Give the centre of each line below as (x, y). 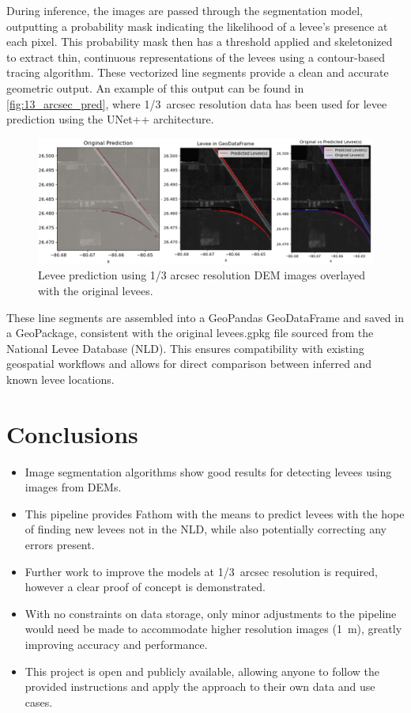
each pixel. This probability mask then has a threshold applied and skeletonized (200, 42)
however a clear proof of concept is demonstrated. (145, 587)
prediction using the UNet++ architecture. (110, 119)
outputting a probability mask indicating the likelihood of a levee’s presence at (197, 26)
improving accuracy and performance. (116, 644)
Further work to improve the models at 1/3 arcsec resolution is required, (201, 571)
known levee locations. (60, 379)
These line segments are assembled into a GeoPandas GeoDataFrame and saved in (205, 317)
